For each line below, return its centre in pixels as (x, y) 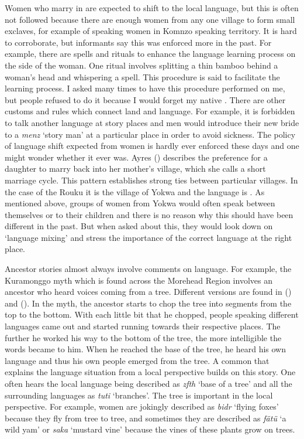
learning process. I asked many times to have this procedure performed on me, (145, 88)
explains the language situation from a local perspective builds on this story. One (150, 372)
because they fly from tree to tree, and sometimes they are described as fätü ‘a (146, 418)
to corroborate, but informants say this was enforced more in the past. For (138, 42)
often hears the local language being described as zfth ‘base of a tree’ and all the (148, 383)
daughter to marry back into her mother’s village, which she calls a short (135, 169)
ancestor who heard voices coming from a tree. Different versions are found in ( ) (148, 292)
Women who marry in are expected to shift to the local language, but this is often (152, 8)
